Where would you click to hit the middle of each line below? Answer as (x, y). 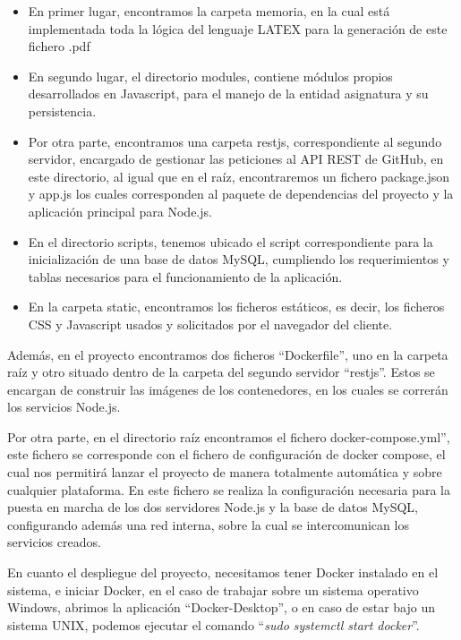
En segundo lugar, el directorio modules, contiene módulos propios (210, 76)
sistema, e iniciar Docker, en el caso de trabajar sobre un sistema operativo (213, 589)
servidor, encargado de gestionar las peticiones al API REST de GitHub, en (236, 159)
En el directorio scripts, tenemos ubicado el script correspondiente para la (230, 241)
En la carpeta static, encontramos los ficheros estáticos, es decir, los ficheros (236, 307)
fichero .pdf (59, 46)
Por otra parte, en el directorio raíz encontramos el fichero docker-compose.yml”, (229, 436)
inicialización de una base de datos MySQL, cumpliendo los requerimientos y (239, 259)
